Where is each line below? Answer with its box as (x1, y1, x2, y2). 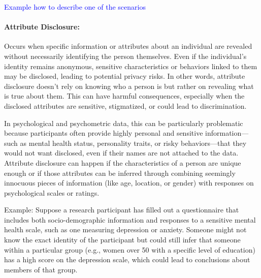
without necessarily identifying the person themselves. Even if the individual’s (4, 50, 247, 61)
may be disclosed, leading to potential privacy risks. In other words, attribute (4, 71, 245, 81)
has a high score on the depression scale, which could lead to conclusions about (4, 254, 250, 265)
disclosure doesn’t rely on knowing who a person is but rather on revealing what (4, 80, 254, 91)
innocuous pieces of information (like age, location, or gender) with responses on (4, 177, 254, 188)
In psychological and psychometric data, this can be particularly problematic (4, 117, 243, 128)
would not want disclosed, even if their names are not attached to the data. (4, 147, 239, 158)
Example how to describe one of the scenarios (4, 2, 146, 12)
